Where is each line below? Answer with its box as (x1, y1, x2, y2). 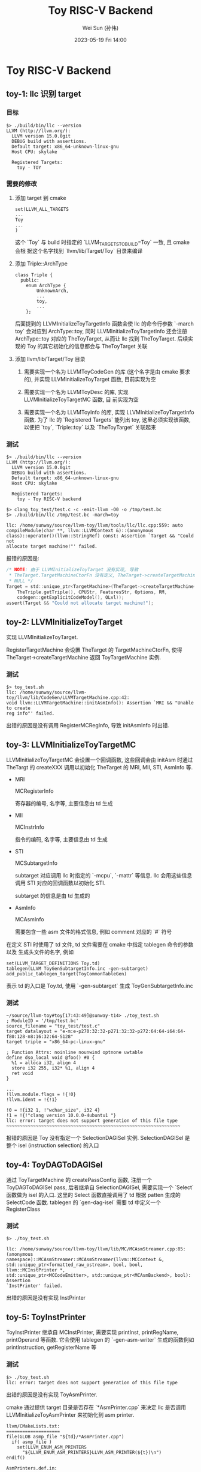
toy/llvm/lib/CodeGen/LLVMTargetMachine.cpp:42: (6, 695, 130, 701)
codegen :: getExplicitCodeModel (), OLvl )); (17, 595, 124, 601)
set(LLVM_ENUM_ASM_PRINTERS (17, 1444, 87, 1450)
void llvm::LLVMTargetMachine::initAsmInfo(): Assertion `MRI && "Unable (6, 700, 194, 706)
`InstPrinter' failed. (6, 1283, 63, 1289)
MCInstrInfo (14, 823, 45, 831)
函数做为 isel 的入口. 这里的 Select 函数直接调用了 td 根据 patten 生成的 (6, 1192, 181, 1199)
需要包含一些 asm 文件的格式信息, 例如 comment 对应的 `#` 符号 (14, 928, 172, 936)
